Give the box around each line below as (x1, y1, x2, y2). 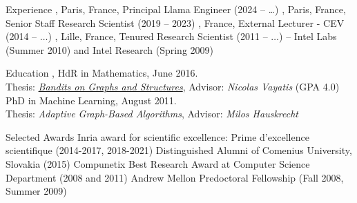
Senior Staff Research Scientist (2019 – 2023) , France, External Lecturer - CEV (6, 15, 345, 30)
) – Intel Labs (279, 29, 337, 43)
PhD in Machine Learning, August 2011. (6, 93, 177, 107)
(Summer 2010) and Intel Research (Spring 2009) (6, 42, 213, 57)
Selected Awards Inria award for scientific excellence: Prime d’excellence (6, 129, 309, 144)
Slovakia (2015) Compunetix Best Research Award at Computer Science (6, 156, 310, 171)
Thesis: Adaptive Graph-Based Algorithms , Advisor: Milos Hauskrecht (6, 106, 298, 121)
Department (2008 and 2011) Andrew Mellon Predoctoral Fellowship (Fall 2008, (6, 170, 344, 184)
